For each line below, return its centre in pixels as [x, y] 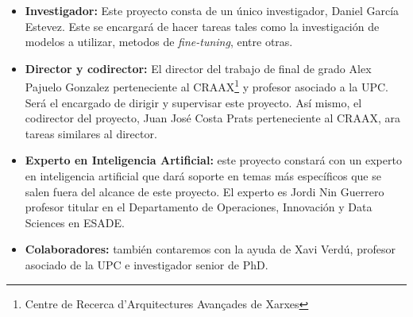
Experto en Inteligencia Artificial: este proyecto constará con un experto [213, 160]
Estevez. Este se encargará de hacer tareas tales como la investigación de [202, 26]
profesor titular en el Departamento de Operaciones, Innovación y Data [199, 207]
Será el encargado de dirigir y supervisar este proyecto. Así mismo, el [193, 102]
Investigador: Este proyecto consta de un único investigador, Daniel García [212, 10]
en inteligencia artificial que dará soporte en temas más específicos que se [203, 176]
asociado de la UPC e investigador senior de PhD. [147, 264]
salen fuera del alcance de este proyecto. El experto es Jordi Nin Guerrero [205, 191]
